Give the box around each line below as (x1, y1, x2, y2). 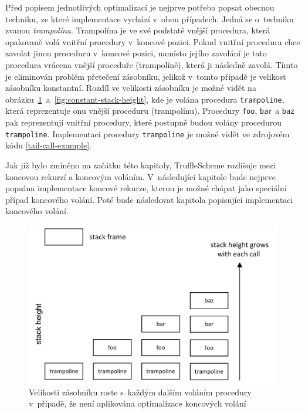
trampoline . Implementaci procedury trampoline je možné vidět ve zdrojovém (5, 127, 290, 140)
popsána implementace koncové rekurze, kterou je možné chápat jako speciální (5, 182, 287, 194)
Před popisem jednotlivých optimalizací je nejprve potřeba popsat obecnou (5, 1, 274, 13)
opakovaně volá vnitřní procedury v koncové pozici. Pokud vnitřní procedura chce (5, 35, 300, 48)
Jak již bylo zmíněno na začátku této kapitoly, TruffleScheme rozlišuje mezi (5, 158, 276, 171)
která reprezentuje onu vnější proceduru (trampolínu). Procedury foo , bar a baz (5, 104, 295, 117)
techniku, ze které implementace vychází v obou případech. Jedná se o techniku (5, 12, 294, 25)
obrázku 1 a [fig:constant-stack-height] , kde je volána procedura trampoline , (5, 93, 284, 105)
